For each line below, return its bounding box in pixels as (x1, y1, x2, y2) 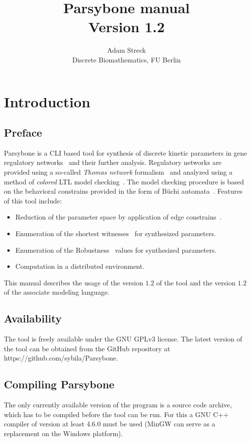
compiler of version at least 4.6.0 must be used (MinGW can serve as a (4, 419, 215, 429)
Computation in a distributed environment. (15, 261, 144, 271)
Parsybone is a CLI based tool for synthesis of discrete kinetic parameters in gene (4, 147, 247, 158)
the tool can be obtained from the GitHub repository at (4, 343, 170, 353)
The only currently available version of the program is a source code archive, (4, 400, 232, 410)
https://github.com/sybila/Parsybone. (4, 353, 118, 363)
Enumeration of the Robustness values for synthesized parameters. (15, 244, 217, 255)
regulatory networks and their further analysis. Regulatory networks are (4, 157, 222, 167)
